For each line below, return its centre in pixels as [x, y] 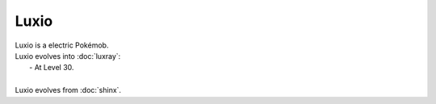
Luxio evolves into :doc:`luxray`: [68, 56]
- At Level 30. [52, 68]
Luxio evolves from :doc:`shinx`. [68, 90]
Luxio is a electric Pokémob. [62, 45]
